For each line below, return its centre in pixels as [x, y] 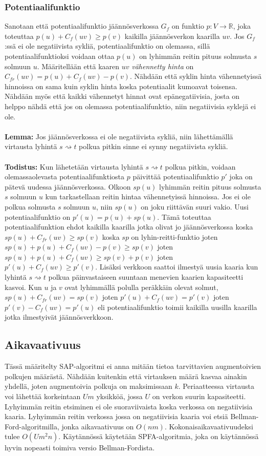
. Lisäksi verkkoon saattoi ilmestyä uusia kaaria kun [177, 267]
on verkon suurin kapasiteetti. [199, 396]
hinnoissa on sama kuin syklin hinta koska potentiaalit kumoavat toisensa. [121, 86]
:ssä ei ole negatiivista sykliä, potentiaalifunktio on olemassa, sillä [107, 46]
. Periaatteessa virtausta [216, 386]
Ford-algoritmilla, [32, 426]
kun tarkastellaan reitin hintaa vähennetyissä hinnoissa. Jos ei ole [148, 196]
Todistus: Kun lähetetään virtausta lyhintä [74, 166]
